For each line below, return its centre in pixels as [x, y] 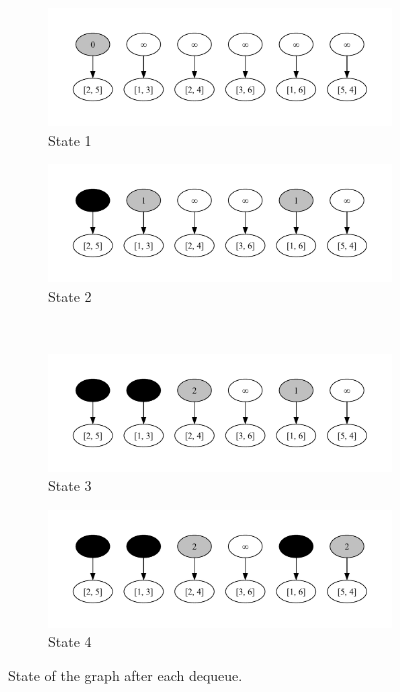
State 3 [70, 485]
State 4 [70, 641]
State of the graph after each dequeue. [125, 674]
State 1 [70, 139]
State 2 [70, 295]
